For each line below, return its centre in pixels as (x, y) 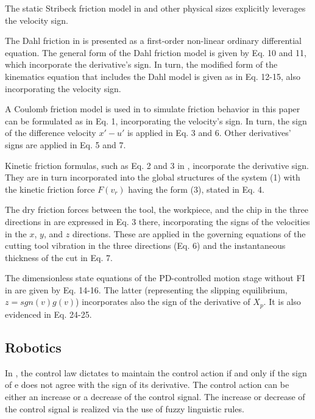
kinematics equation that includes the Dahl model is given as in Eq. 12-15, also (153, 76)
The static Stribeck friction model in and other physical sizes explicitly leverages (155, 8)
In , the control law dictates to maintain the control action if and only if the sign (156, 372)
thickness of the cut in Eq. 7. (59, 257)
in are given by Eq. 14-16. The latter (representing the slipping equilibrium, (146, 289)
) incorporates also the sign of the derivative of (163, 302)
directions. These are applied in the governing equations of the (189, 233)
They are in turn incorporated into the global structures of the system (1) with (153, 177)
